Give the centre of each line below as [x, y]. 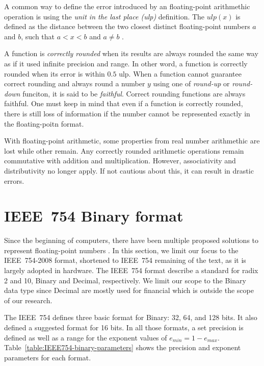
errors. [14, 180]
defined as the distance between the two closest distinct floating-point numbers [127, 26]
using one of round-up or [191, 83]
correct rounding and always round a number [75, 83]
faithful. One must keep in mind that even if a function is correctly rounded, [124, 103]
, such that [38, 36]
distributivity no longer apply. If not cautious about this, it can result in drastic [129, 170]
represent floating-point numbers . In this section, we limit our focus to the [121, 250]
